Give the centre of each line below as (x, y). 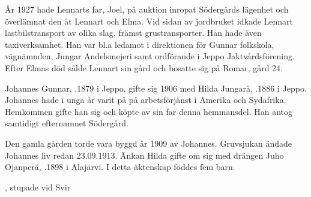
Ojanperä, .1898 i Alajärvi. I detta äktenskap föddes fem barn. (120, 167)
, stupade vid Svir (38, 187)
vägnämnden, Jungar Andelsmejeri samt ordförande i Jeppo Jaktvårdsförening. (150, 56)
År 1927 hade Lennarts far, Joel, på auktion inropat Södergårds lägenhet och (147, 9)
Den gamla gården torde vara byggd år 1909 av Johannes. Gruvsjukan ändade (149, 143)
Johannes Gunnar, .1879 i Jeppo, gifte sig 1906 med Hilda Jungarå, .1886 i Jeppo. (156, 88)
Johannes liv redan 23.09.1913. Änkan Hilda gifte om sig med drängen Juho (144, 155)
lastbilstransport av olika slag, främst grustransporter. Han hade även (133, 33)
